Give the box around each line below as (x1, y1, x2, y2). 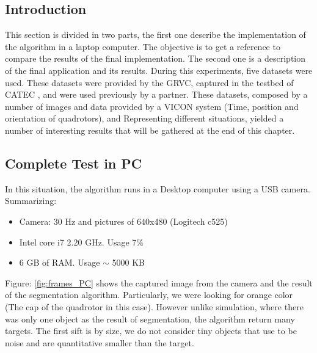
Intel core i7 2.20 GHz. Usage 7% (19, 235, 144, 248)
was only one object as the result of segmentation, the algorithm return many (5, 312, 295, 325)
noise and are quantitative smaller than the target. (5, 336, 194, 349)
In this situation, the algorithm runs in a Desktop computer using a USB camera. (5, 182, 310, 195)
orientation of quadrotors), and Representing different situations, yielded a (5, 112, 284, 125)
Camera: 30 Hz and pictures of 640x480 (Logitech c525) (19, 214, 228, 227)
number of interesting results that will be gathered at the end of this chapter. (5, 123, 295, 136)
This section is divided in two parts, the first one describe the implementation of (5, 28, 306, 41)
